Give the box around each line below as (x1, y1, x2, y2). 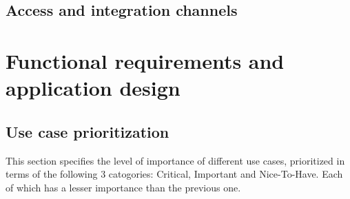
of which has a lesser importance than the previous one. (6, 180, 241, 194)
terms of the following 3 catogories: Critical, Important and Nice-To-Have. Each (6, 167, 343, 181)
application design (6, 74, 181, 102)
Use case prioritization (6, 121, 169, 142)
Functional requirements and (6, 46, 285, 74)
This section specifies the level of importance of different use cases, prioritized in (6, 153, 345, 167)
